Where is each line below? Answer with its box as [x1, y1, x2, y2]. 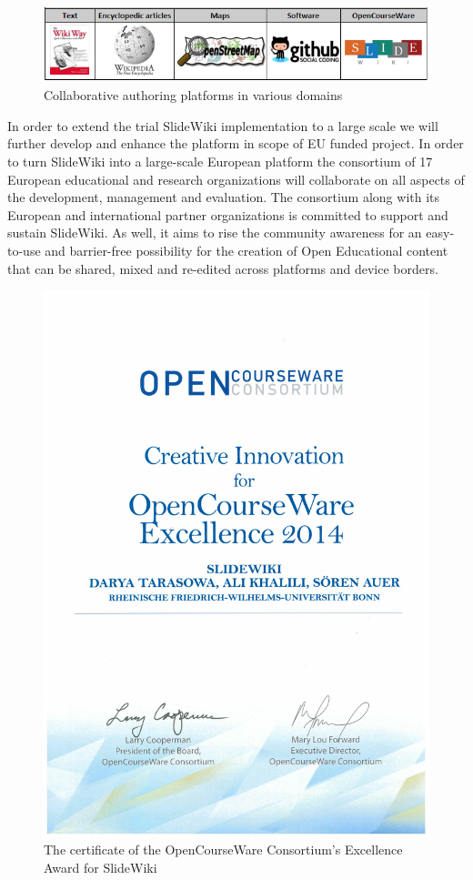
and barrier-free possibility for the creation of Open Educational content [45, 240, 448, 259]
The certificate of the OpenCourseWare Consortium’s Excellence [44, 840, 403, 859]
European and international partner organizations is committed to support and [7, 205, 448, 224]
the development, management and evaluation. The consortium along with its [7, 187, 440, 207]
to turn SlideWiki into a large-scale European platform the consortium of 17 [7, 152, 433, 170]
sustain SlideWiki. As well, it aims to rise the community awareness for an [7, 223, 422, 242]
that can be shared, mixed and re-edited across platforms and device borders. [7, 258, 438, 278]
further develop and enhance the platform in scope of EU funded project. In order [7, 134, 464, 153]
